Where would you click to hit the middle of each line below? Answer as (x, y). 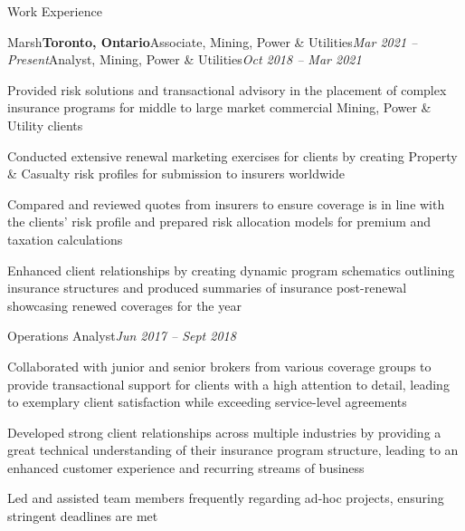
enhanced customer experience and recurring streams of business (186, 467)
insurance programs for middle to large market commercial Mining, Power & (219, 107)
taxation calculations (65, 239)
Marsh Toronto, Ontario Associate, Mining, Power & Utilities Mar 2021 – (213, 41)
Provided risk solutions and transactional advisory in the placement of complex (227, 89)
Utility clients (45, 125)
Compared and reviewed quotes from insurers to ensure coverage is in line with (226, 203)
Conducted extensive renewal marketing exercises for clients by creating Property (232, 155)
